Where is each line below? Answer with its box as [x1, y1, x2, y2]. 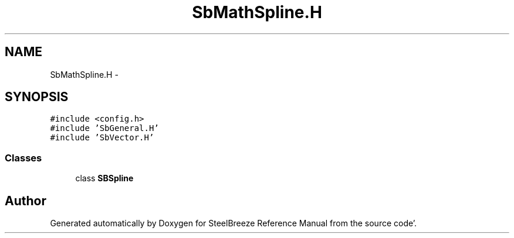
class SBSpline [75, 173, 134, 184]
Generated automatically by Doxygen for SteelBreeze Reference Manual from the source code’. [50, 218, 417, 229]
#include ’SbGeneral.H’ [50, 123, 159, 133]
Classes [5, 151, 42, 164]
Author [5, 193, 46, 208]
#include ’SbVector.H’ [50, 133, 154, 143]
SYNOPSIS [5, 89, 69, 105]
